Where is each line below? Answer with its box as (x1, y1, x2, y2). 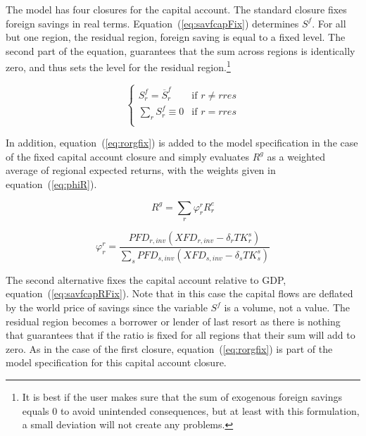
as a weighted (267, 149, 325, 163)
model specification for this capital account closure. (6, 355, 227, 370)
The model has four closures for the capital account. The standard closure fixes (6, 2, 347, 16)
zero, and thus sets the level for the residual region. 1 (6, 58, 231, 75)
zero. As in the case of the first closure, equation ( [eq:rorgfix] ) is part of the (6, 341, 333, 356)
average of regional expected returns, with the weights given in (6, 163, 276, 177)
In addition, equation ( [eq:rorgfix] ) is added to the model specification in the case (6, 135, 358, 150)
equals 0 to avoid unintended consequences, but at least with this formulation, (22, 403, 360, 418)
